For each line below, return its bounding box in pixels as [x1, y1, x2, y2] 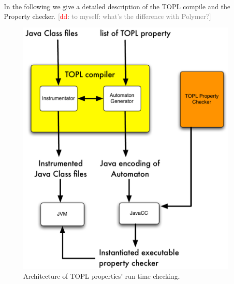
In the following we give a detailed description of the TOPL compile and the [4, 1, 231, 11]
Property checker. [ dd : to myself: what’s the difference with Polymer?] [4, 11, 211, 21]
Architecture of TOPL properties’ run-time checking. [23, 270, 180, 281]
